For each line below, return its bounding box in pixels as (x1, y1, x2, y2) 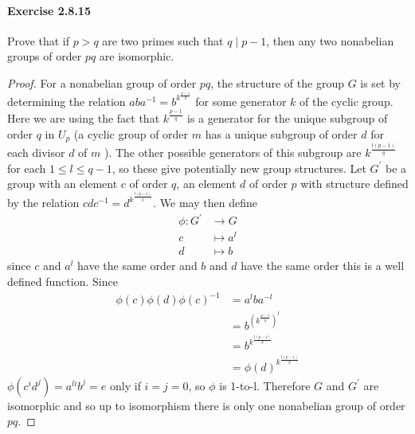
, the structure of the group (210, 74, 344, 91)
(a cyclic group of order (73, 125, 189, 142)
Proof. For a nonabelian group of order (7, 74, 197, 91)
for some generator (195, 92, 287, 109)
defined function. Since (7, 273, 118, 290)
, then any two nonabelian (266, 32, 394, 49)
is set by (360, 74, 401, 91)
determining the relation (7, 92, 126, 109)
